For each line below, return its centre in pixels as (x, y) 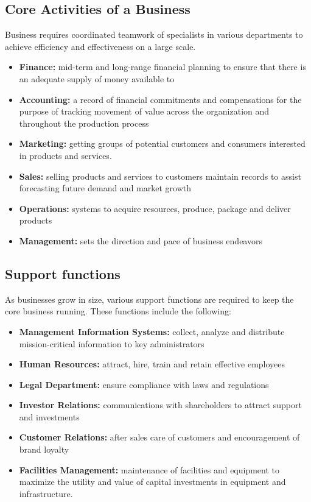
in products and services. (65, 155)
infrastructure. (46, 493)
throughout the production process (84, 123)
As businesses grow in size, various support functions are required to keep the (149, 299)
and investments (49, 416)
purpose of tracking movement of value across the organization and (144, 111)
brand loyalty (44, 449)
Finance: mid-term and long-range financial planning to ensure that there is (162, 67)
